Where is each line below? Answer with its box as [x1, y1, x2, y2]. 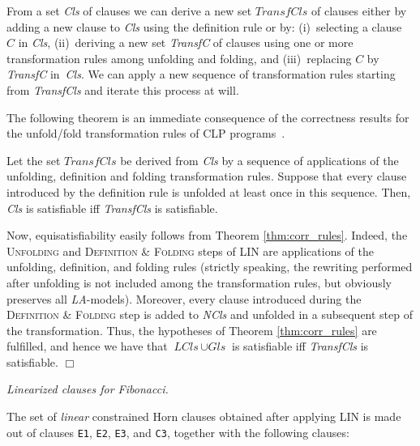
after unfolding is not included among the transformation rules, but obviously [6, 274, 392, 291]
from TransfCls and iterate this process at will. [6, 81, 239, 98]
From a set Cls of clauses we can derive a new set [6, 2, 252, 19]
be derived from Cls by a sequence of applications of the [120, 151, 399, 168]
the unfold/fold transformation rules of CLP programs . [6, 125, 285, 142]
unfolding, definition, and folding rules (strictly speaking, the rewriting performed [6, 258, 413, 275]
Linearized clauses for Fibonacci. [6, 380, 169, 397]
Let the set [6, 151, 61, 168]
